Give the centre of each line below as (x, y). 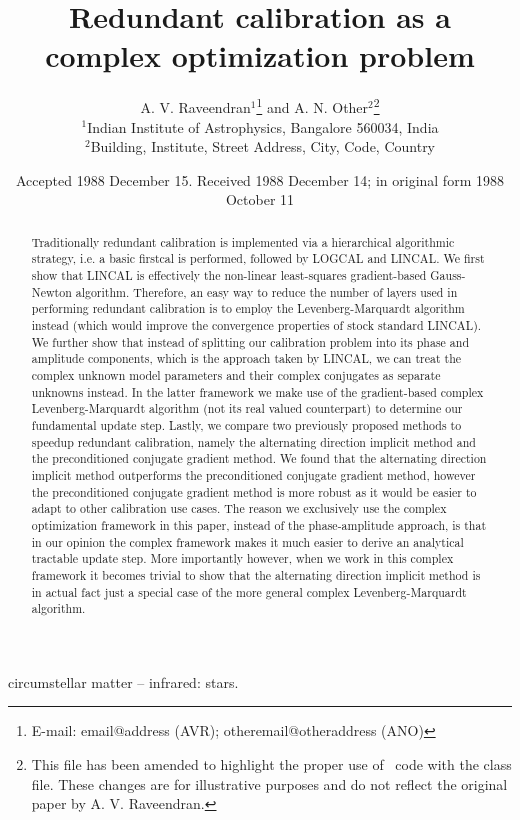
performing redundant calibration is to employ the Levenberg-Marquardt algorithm (248, 308)
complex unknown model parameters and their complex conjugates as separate (236, 374)
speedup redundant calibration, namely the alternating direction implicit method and (253, 441)
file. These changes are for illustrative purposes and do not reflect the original (269, 783)
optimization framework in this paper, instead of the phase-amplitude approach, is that (259, 524)
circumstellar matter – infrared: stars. (123, 681)
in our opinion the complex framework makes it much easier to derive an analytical (247, 541)
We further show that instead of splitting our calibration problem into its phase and (250, 341)
